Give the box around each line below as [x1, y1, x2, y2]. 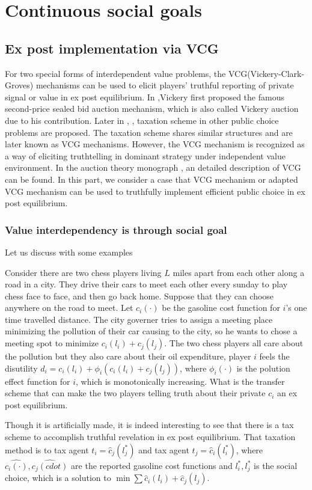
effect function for [5, 375, 70, 387]
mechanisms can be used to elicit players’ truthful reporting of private [35, 79, 294, 91]
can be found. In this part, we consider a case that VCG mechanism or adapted [5, 173, 298, 185]
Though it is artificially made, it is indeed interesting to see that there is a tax [5, 418, 294, 431]
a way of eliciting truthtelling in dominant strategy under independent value [5, 149, 286, 162]
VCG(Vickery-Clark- [228, 67, 305, 79]
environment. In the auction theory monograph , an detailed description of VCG [5, 161, 301, 174]
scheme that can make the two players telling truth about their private [5, 387, 266, 399]
